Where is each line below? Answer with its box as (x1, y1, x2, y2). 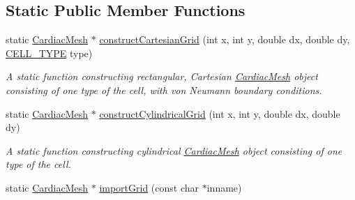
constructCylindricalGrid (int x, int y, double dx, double (99, 106, 340, 121)
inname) (206, 180, 242, 194)
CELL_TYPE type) (6, 45, 93, 60)
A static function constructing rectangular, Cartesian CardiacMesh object (6, 69, 318, 84)
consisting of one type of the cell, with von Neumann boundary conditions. (6, 82, 322, 97)
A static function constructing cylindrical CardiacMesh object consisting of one (6, 143, 342, 157)
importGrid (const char (99, 180, 199, 194)
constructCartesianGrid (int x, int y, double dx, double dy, (99, 32, 350, 47)
